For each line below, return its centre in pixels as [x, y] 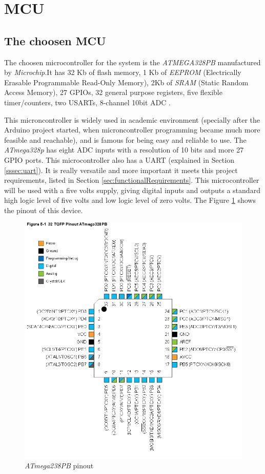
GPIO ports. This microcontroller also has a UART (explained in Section [119, 159]
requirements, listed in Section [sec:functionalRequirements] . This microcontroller [132, 180]
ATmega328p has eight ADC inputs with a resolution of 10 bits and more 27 [124, 150]
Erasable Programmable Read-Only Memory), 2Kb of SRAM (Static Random [126, 82]
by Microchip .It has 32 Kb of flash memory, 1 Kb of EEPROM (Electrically [123, 72]
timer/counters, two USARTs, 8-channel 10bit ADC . [87, 102]
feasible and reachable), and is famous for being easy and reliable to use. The [125, 139]
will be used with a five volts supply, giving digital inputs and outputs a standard [132, 190]
